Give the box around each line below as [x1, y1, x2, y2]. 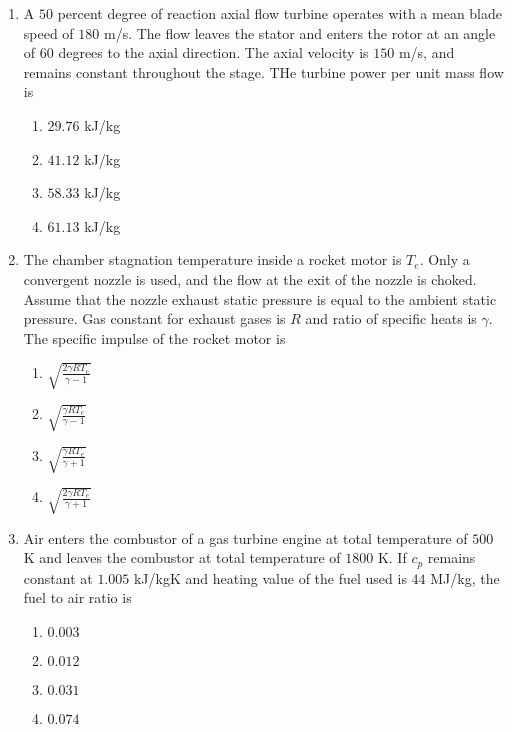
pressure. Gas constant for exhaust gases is [23, 308, 286, 329]
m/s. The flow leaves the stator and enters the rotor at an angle [103, 22, 496, 43]
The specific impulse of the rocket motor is [23, 327, 286, 348]
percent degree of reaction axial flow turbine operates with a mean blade [57, 3, 503, 23]
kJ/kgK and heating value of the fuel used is [133, 567, 407, 588]
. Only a [419, 249, 470, 270]
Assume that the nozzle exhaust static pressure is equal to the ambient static [23, 288, 497, 309]
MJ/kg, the [430, 567, 500, 588]
